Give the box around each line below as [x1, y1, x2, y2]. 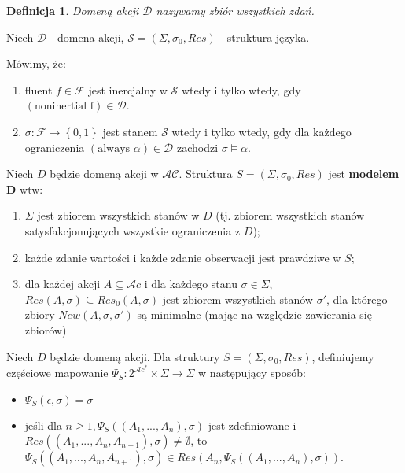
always [98, 142, 131, 154]
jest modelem [328, 165, 399, 182]
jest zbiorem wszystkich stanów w [37, 207, 200, 224]
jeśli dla [24, 416, 62, 433]
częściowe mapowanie [6, 364, 109, 381]
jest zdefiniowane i [208, 416, 296, 433]
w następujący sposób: [198, 364, 306, 381]
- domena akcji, [50, 28, 124, 45]
